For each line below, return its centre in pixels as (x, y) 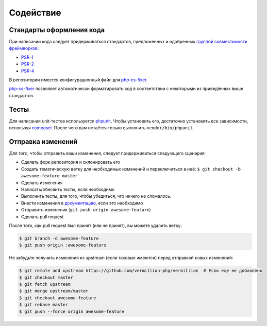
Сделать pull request (42, 217)
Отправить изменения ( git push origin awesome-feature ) (86, 210)
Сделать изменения (42, 183)
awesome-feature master (49, 176)
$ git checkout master (46, 277)
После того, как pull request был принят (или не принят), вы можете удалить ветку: (95, 225)
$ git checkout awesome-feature (58, 298)
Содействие (35, 13)
